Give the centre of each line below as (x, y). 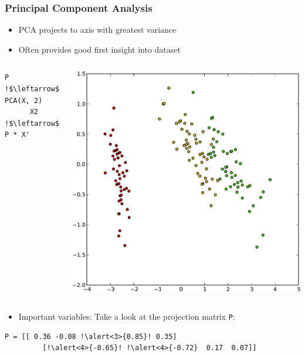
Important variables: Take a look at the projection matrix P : (127, 316)
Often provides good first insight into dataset (99, 49)
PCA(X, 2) (24, 100)
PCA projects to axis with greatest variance (97, 30)
